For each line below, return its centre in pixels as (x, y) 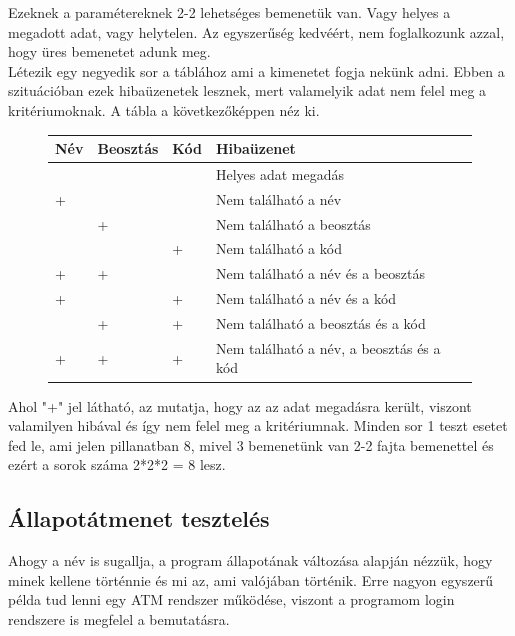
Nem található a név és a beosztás (320, 273)
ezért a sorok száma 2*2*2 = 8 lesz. (117, 464)
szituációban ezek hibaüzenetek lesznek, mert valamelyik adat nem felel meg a (247, 90)
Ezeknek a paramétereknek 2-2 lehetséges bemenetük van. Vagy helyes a (229, 12)
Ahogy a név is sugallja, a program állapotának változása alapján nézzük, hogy (250, 560)
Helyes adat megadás (280, 173)
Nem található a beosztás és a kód (320, 322)
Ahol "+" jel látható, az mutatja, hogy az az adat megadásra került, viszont (240, 405)
